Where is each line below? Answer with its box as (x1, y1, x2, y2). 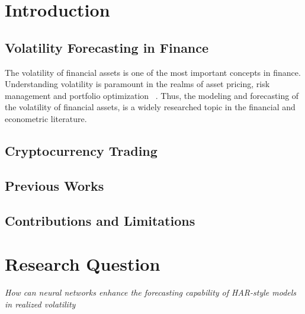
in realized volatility (5, 297, 76, 310)
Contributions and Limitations (5, 211, 195, 229)
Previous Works (5, 176, 104, 194)
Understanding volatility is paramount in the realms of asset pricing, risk (5, 78, 270, 90)
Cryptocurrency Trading (5, 141, 158, 159)
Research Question (5, 252, 160, 276)
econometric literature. (5, 112, 87, 124)
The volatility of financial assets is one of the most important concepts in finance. (5, 66, 301, 78)
